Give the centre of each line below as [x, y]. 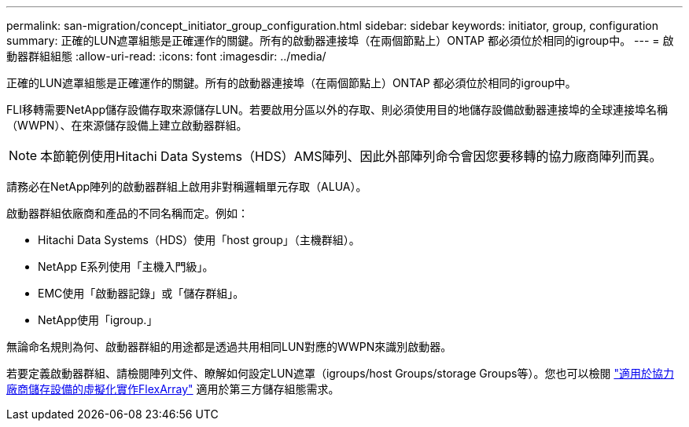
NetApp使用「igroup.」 [98, 320]
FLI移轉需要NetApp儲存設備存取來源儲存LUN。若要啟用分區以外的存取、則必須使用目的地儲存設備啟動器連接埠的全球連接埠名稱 [337, 109]
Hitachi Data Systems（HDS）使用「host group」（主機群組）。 [199, 240]
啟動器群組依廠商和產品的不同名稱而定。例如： [127, 213]
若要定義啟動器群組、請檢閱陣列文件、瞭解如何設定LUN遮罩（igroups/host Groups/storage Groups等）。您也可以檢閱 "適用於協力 [340, 373]
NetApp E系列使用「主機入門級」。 [126, 266]
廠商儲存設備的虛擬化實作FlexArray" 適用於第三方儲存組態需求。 [173, 389]
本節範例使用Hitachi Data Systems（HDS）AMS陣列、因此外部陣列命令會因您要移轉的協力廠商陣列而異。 [351, 156]
